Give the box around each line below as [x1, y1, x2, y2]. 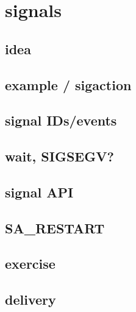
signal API [5, 182, 74, 201]
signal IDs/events [5, 111, 117, 130]
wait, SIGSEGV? [5, 147, 114, 166]
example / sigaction [5, 75, 132, 94]
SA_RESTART [5, 218, 105, 237]
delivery [5, 290, 56, 309]
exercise [5, 254, 55, 273]
